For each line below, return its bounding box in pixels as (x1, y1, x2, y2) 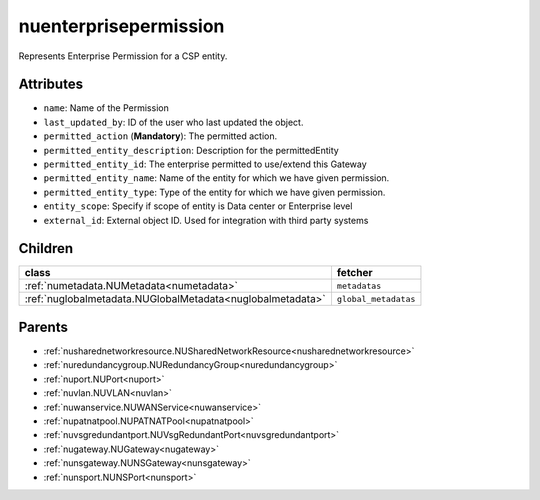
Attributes (18, 76, 84, 93)
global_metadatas (336, 293, 416, 304)
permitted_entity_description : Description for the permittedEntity (43, 144, 339, 156)
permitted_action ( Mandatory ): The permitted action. (43, 130, 278, 142)
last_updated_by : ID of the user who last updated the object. (43, 116, 304, 128)
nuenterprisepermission (18, 15, 225, 37)
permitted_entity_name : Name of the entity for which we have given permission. (43, 172, 390, 184)
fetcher (336, 266, 374, 280)
